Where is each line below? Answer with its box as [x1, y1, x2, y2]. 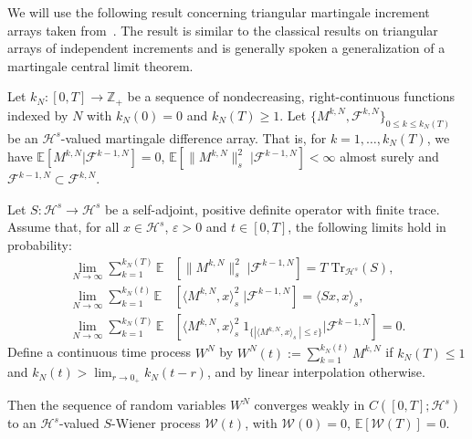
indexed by [7, 105, 68, 124]
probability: [7, 235, 72, 255]
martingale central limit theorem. [7, 56, 194, 75]
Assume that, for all [7, 217, 120, 236]
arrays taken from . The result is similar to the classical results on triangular [7, 20, 438, 39]
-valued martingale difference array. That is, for [60, 128, 327, 147]
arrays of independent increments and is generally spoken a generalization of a [7, 38, 446, 57]
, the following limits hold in [288, 217, 446, 236]
